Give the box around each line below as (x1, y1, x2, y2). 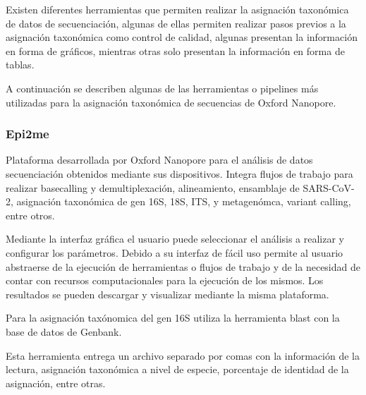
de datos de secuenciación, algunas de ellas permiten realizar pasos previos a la (6, 16, 346, 30)
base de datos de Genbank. (6, 324, 122, 339)
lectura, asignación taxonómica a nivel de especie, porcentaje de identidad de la (6, 362, 349, 377)
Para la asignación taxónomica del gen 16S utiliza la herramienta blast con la (6, 310, 340, 325)
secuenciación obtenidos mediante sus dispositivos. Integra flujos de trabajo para (6, 166, 353, 181)
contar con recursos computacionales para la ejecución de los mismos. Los (6, 273, 324, 288)
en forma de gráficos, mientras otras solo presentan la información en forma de (6, 43, 345, 58)
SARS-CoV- (303, 180, 355, 195)
